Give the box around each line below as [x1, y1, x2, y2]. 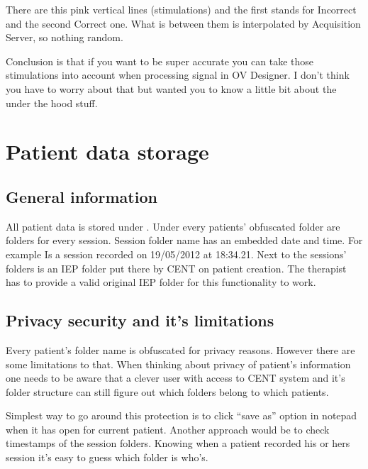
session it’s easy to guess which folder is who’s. [6, 450, 208, 465]
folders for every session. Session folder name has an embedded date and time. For [6, 233, 363, 248]
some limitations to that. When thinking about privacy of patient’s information [6, 356, 351, 371]
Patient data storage [6, 137, 209, 166]
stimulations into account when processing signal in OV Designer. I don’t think [6, 67, 350, 82]
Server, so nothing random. [6, 30, 123, 45]
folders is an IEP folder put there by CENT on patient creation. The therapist [6, 260, 347, 275]
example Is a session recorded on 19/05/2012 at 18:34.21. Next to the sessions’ [6, 246, 347, 261]
